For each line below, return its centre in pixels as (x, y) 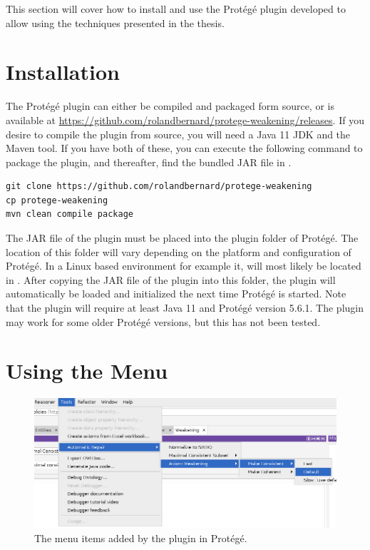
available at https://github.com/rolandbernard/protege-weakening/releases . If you (185, 119)
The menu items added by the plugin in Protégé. (141, 538)
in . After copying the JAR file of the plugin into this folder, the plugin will (171, 279)
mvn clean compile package (70, 214)
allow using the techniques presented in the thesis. (115, 22)
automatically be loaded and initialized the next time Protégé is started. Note (176, 294)
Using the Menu (87, 371)
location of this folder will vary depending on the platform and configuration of (179, 251)
